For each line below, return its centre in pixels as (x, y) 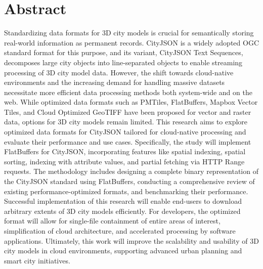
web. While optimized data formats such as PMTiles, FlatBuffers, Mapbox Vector (131, 102)
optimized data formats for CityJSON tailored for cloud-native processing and (125, 132)
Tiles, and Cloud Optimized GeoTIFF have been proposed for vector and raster (128, 111)
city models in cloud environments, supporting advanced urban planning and (123, 251)
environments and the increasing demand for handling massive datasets (115, 82)
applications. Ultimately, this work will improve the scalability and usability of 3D (131, 240)
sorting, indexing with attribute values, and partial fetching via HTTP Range (124, 161)
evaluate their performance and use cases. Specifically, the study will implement (128, 141)
